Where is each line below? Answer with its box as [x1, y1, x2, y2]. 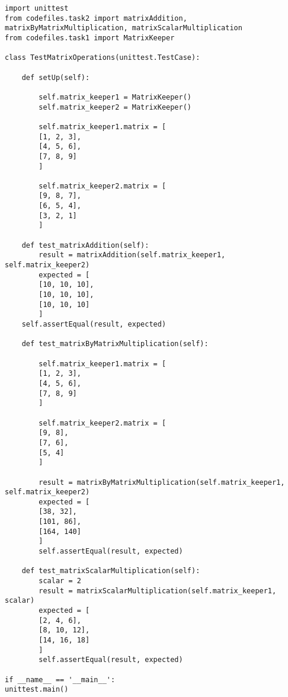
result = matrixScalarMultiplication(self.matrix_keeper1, [39, 586, 277, 595]
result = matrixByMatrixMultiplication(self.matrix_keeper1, [39, 478, 285, 487]
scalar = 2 [39, 577, 81, 586]
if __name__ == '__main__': [5, 675, 116, 684]
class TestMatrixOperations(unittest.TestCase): [5, 53, 200, 62]
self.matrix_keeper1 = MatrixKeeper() [39, 92, 191, 101]
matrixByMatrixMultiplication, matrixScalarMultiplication [5, 24, 242, 33]
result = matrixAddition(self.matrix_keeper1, [39, 251, 226, 260]
